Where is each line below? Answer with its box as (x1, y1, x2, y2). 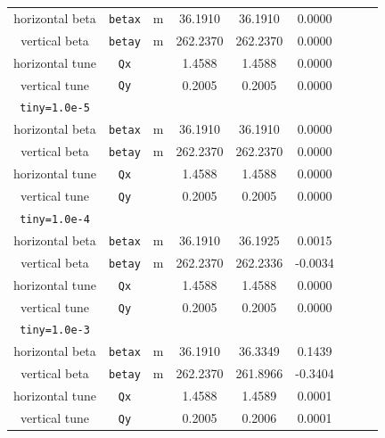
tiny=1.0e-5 (20, 102, 90, 115)
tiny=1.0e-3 (20, 324, 90, 337)
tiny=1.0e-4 (20, 212, 90, 226)
